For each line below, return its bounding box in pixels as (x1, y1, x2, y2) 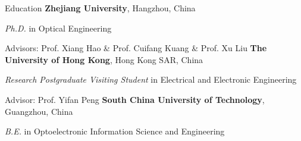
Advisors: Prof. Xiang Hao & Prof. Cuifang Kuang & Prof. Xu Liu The (5, 42, 267, 54)
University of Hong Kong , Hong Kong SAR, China (5, 53, 203, 65)
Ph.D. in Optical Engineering (5, 21, 112, 34)
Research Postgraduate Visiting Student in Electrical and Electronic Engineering (5, 73, 297, 86)
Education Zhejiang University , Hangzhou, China (5, 2, 196, 14)
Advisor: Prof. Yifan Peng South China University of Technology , (5, 93, 265, 105)
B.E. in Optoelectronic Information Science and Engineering (5, 125, 225, 137)
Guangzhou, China (5, 105, 73, 117)
